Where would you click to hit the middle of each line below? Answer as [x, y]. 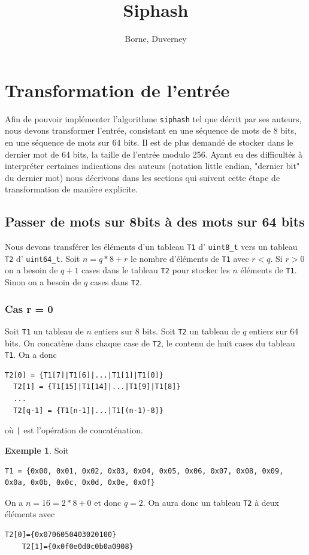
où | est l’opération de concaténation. [74, 430]
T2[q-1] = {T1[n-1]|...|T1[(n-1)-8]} [88, 410]
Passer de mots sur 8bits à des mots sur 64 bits [155, 221]
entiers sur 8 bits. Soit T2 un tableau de [167, 331]
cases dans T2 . [116, 282]
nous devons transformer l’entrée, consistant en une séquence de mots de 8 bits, [151, 130]
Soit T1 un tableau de [44, 331]
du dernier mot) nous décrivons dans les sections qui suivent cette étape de [143, 177]
